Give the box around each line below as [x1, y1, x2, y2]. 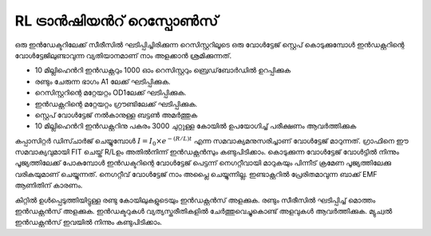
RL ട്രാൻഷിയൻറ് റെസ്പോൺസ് [14, 12, 219, 29]
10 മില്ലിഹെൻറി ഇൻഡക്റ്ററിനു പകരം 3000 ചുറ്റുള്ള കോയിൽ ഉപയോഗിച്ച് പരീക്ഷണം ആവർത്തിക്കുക [34, 121, 357, 131]
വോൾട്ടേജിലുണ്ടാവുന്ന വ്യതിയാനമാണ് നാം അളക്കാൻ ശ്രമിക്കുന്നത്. [14, 50, 232, 60]
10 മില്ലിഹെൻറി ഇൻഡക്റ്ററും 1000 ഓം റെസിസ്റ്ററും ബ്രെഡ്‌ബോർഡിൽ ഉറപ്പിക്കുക [34, 65, 291, 75]
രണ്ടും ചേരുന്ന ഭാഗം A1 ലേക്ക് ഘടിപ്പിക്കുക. [34, 77, 171, 86]
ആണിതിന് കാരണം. [14, 180, 83, 191]
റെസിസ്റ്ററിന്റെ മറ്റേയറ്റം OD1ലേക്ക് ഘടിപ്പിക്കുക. [34, 88, 187, 97]
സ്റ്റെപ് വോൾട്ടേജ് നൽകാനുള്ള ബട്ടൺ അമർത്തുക [34, 110, 198, 120]
